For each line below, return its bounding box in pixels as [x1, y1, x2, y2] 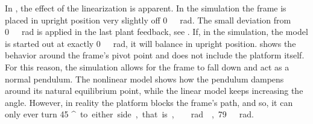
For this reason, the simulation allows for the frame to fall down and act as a [5, 60, 289, 73]
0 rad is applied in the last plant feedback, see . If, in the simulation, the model [5, 25, 308, 38]
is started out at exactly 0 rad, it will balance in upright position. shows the [5, 37, 296, 49]
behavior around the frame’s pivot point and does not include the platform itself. [5, 49, 305, 61]
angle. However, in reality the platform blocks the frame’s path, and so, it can [5, 96, 293, 108]
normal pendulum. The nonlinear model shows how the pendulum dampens [5, 72, 284, 85]
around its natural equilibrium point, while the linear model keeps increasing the [5, 84, 303, 97]
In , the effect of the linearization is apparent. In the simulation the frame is [5, 2, 286, 14]
